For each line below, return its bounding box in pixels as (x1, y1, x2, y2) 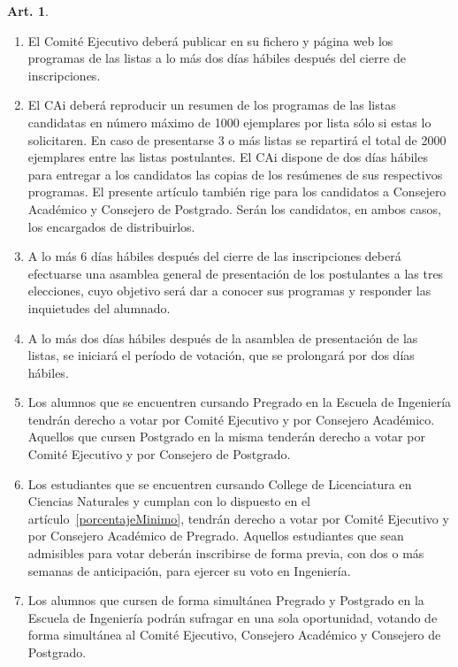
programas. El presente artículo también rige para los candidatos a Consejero (27, 182, 447, 201)
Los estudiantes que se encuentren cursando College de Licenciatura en (27, 474, 412, 493)
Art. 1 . (7, 2, 49, 19)
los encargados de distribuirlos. (27, 217, 195, 235)
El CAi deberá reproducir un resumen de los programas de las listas (27, 96, 396, 114)
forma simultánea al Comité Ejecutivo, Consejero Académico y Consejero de (27, 625, 441, 644)
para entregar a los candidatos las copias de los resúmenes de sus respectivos (27, 165, 443, 183)
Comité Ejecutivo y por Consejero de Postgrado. (27, 445, 291, 464)
